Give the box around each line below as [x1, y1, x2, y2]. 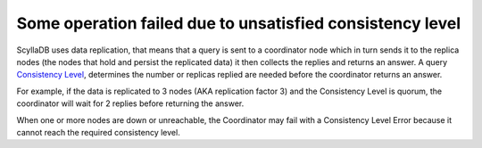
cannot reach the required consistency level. [16, 127, 180, 137]
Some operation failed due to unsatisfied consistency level [16, 13, 461, 33]
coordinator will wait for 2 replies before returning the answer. [16, 98, 245, 109]
